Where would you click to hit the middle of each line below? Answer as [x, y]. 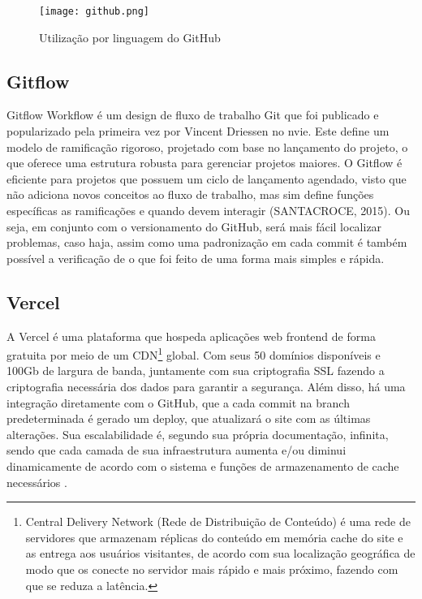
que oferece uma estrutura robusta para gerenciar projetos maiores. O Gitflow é [205, 163]
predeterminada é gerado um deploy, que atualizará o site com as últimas [189, 418]
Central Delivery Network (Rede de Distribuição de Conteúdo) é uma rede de [218, 521]
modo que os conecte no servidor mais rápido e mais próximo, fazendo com [212, 569]
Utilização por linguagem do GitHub [130, 37]
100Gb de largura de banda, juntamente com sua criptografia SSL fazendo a [196, 371]
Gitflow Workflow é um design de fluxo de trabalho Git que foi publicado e [193, 115]
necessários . [37, 482]
